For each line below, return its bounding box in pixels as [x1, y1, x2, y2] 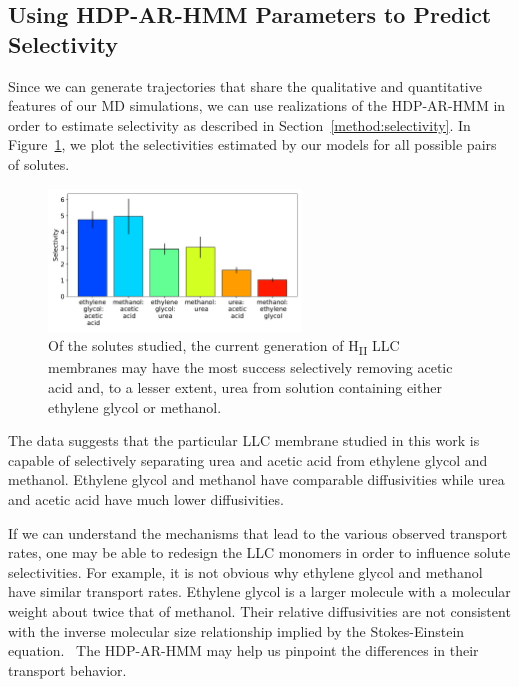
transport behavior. [8, 659, 127, 680]
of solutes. [8, 153, 70, 174]
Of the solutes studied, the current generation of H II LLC [48, 335, 400, 359]
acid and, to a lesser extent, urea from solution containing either [48, 376, 442, 397]
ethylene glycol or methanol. [48, 396, 222, 417]
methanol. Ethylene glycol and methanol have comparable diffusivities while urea [8, 469, 505, 490]
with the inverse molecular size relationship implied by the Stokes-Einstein [8, 620, 465, 641]
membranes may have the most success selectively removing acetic [48, 357, 453, 378]
